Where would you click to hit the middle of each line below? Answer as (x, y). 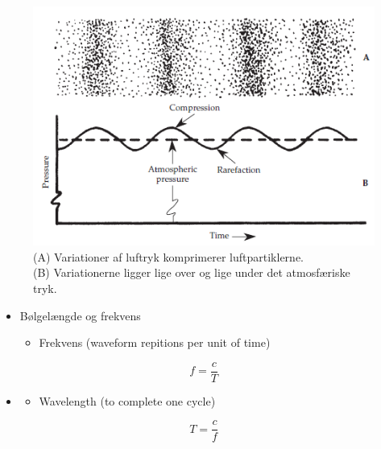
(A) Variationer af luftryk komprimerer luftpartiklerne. (168, 256)
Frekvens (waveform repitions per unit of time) (155, 342)
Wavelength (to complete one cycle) (127, 400)
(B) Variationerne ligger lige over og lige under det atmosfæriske (192, 272)
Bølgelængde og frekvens (80, 315)
